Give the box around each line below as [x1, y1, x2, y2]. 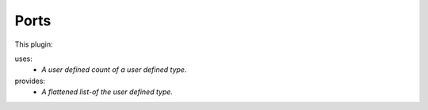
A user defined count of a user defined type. [41, 65, 187, 74]
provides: [14, 76, 46, 85]
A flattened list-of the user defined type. [41, 87, 174, 97]
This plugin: [14, 40, 53, 49]
